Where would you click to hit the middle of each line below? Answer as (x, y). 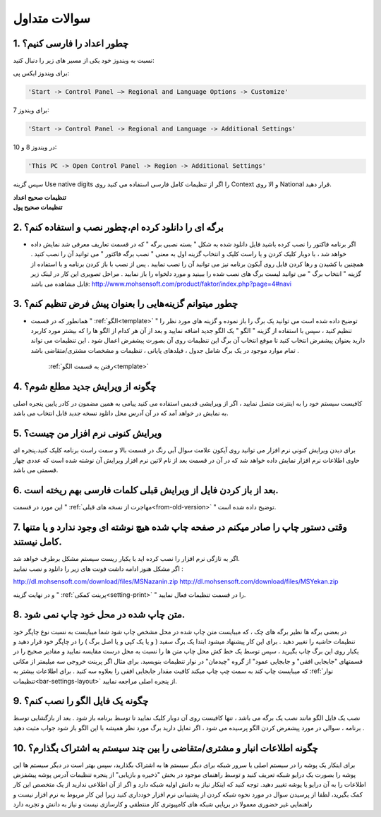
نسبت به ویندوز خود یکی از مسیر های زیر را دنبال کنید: (84, 61)
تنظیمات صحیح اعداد (40, 197)
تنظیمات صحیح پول (38, 207)
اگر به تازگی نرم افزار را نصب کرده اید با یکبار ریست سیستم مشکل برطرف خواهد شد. (126, 559)
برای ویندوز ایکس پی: (41, 73)
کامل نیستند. (38, 542)
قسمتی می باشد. (36, 470)
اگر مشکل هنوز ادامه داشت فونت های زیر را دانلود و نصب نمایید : (98, 569)
